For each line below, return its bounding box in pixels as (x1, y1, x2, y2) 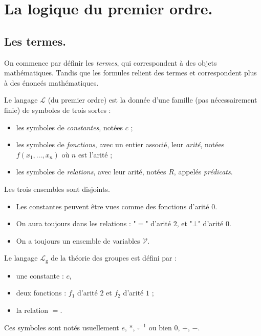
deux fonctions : (16, 287, 67, 298)
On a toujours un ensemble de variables (16, 235, 140, 246)
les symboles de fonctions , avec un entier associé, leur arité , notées (16, 139, 225, 150)
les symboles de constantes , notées (16, 122, 123, 132)
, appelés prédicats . (173, 166, 233, 177)
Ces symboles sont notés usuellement (4, 322, 119, 332)
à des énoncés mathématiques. (4, 77, 99, 88)
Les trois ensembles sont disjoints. (4, 183, 110, 194)
